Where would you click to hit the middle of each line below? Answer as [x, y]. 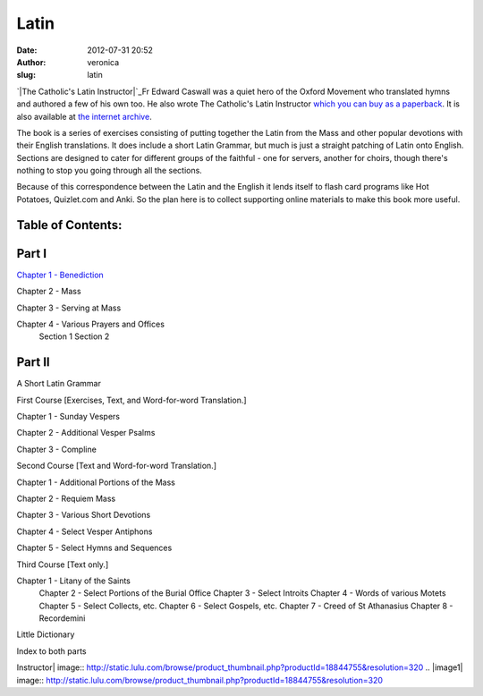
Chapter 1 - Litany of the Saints [74, 581]
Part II [33, 362]
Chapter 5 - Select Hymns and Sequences [94, 548]
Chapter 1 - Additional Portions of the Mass [96, 482]
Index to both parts [51, 651]
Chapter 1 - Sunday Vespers [68, 417]
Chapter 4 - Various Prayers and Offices [91, 324]
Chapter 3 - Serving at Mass [69, 308]
